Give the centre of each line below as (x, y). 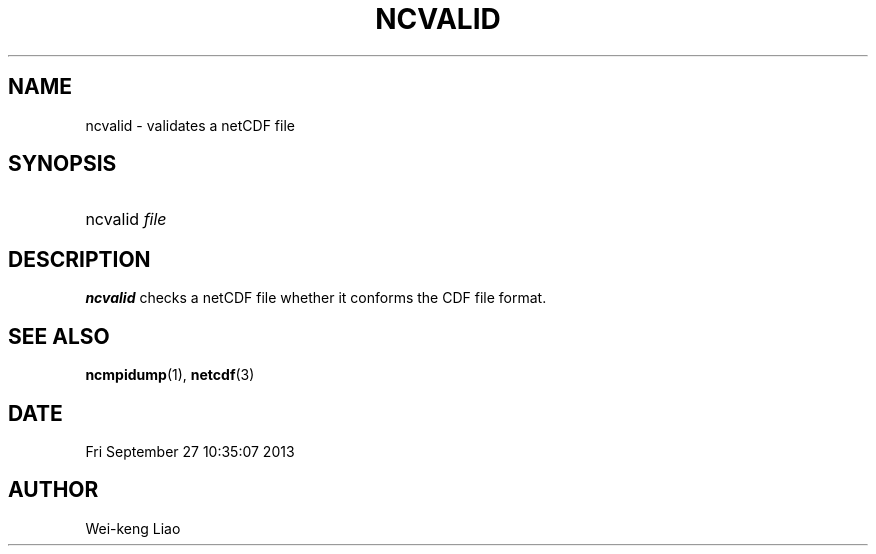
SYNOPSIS (62, 164)
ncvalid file (126, 219)
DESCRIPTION (79, 259)
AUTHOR (53, 490)
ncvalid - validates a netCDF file (190, 125)
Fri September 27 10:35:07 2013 (190, 451)
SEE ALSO (59, 336)
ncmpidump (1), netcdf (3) (170, 375)
